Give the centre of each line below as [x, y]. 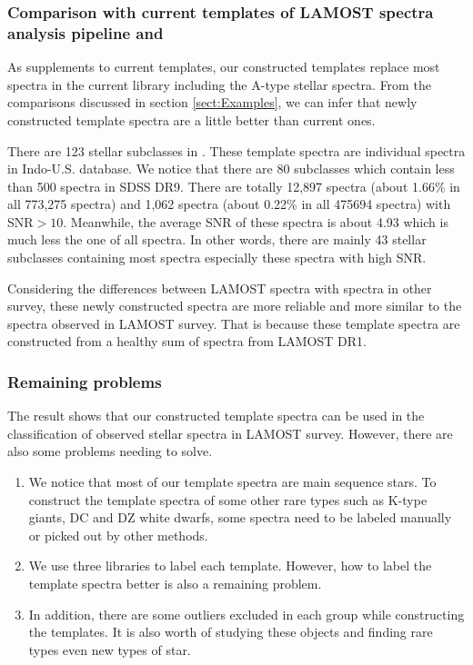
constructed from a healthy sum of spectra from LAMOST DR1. [187, 341]
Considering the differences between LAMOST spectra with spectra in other [220, 288]
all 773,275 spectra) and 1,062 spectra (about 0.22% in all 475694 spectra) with [229, 204]
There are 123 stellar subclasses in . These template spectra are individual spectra [236, 150]
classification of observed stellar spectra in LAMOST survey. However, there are [230, 433]
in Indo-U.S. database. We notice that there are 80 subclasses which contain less [231, 169]
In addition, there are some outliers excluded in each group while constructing [247, 614]
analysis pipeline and [86, 32]
